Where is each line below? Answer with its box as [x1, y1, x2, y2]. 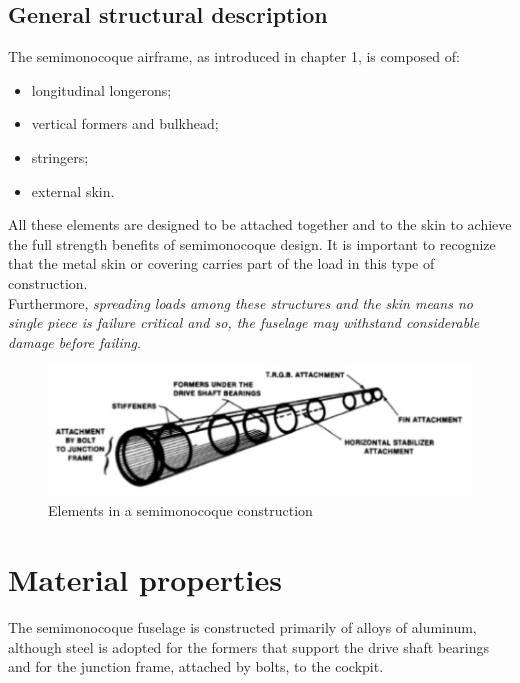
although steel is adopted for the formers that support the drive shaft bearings [8, 636, 490, 657]
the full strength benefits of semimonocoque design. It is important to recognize [8, 233, 496, 254]
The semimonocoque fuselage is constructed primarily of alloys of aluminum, [8, 617, 477, 638]
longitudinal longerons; [31, 79, 172, 100]
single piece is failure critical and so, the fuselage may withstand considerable [8, 312, 480, 333]
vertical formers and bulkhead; [31, 113, 219, 134]
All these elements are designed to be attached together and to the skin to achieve [8, 214, 512, 235]
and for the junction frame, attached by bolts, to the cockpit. [8, 656, 384, 677]
